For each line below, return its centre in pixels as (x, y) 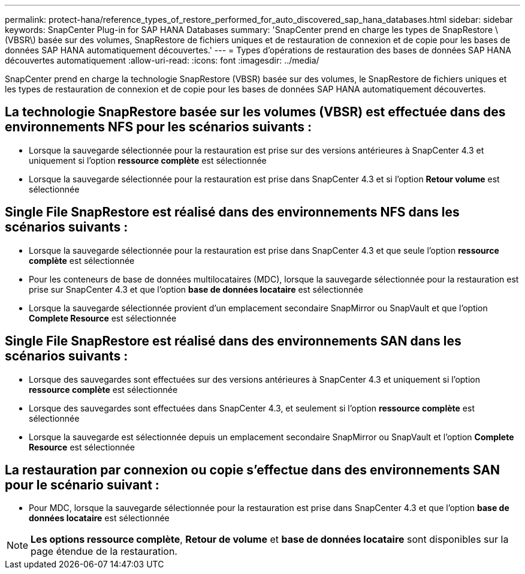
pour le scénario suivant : (82, 485)
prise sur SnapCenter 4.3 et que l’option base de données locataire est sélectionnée (196, 289)
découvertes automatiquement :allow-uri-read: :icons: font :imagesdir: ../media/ (162, 60)
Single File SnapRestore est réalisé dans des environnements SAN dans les (233, 341)
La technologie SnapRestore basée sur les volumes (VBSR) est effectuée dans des (255, 112)
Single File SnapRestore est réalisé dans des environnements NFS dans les (232, 212)
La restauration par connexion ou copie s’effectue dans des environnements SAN (253, 470)
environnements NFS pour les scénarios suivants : (159, 127)
